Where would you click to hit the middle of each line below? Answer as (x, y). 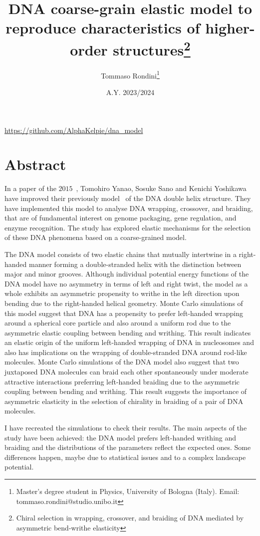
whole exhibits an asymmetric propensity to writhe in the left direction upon (122, 293)
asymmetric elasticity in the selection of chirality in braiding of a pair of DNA (124, 401)
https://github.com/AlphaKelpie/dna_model (74, 130)
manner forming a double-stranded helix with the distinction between (135, 264)
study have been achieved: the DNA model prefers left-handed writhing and (121, 437)
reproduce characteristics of (103, 28)
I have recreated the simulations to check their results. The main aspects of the (126, 428)
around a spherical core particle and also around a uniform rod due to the (118, 323)
